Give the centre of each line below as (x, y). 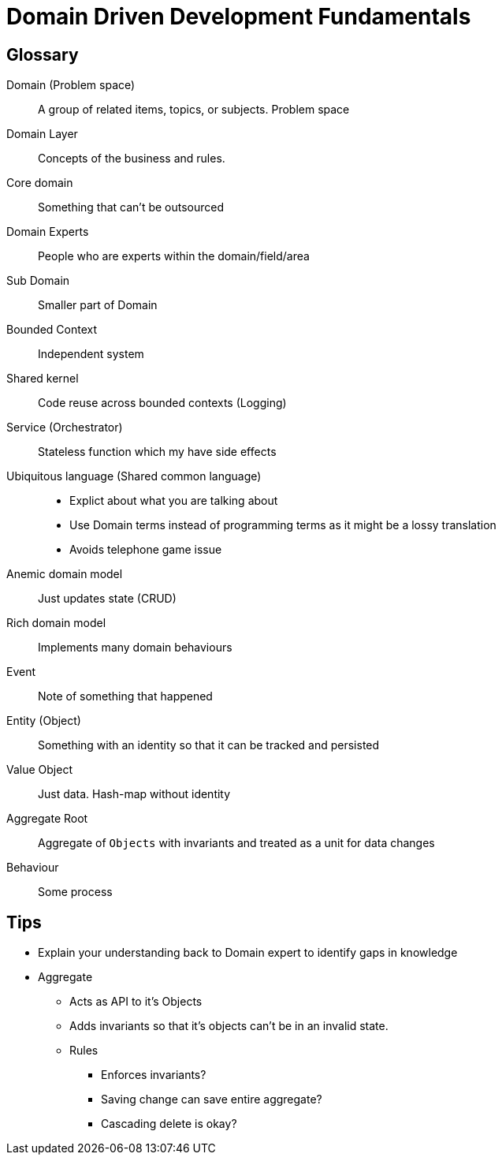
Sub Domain (38, 281)
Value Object (39, 770)
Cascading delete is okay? (169, 1124)
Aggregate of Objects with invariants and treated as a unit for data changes (236, 843)
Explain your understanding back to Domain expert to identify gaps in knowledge (248, 953)
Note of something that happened (125, 696)
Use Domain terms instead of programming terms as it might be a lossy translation (283, 525)
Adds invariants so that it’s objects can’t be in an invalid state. (229, 1026)
